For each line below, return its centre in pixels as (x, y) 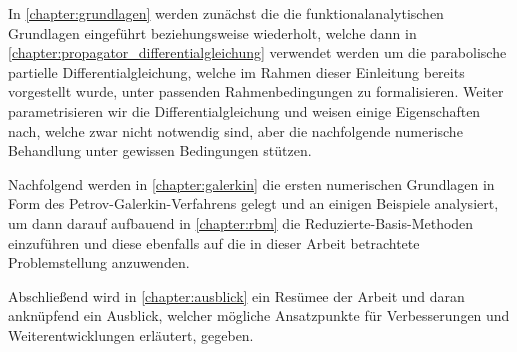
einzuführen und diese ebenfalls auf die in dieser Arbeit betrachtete (214, 242)
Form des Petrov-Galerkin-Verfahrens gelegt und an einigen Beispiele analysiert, (253, 203)
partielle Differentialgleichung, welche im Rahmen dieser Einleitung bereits (236, 71)
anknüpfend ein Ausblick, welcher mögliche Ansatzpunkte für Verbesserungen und (259, 315)
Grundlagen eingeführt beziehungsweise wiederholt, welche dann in (212, 32)
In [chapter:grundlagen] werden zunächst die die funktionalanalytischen (226, 13)
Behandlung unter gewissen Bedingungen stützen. (160, 150)
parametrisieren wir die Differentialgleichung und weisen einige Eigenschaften (244, 110)
